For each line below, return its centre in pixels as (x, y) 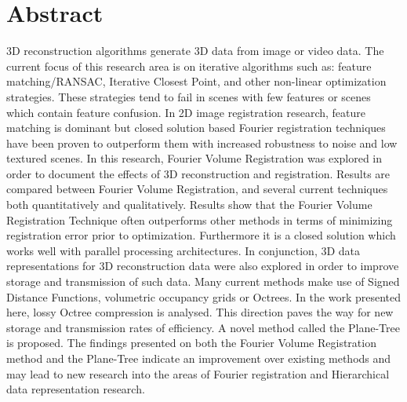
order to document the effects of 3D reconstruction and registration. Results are (198, 173)
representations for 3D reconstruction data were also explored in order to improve (203, 266)
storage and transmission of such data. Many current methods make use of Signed (203, 281)
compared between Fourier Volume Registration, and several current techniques (197, 189)
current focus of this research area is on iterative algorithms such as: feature (189, 66)
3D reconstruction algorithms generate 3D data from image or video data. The (195, 51)
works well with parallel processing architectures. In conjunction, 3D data (184, 250)
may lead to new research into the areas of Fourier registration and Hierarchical (198, 373)
